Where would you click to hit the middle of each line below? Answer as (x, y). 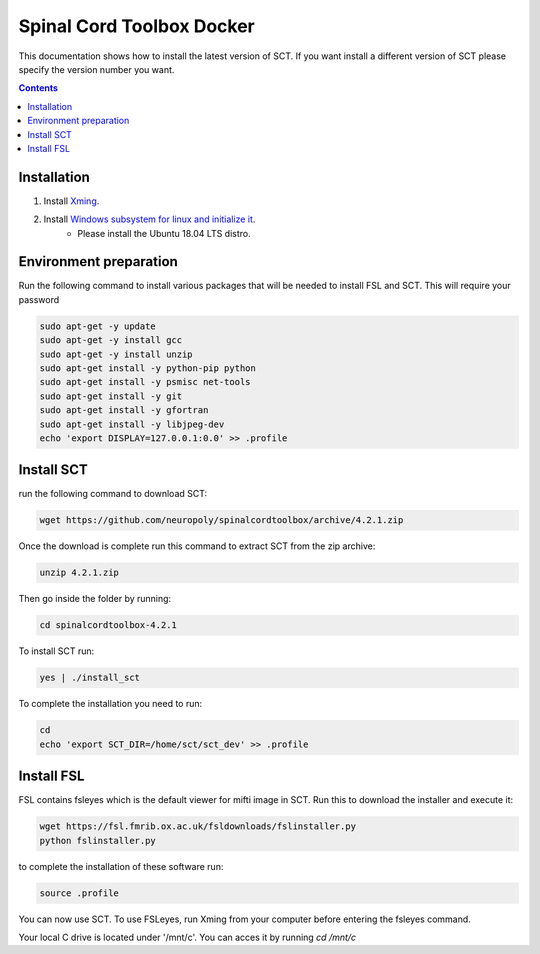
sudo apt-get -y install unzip (116, 354)
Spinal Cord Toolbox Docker (136, 26)
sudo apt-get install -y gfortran (124, 410)
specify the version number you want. (96, 69)
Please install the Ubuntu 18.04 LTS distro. (164, 233)
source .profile (79, 893)
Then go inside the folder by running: (95, 599)
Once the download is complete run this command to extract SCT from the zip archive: (197, 546)
